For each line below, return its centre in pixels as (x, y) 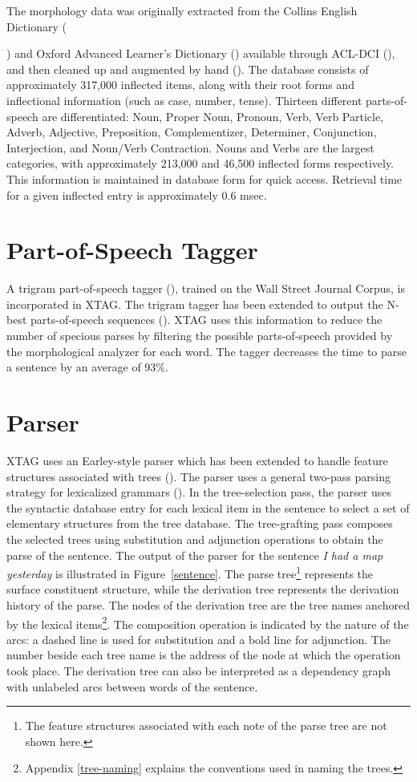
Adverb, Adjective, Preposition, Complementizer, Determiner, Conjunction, (192, 132)
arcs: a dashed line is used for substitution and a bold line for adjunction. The (198, 639)
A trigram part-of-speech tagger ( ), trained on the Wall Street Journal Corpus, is (206, 288)
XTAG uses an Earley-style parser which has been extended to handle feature (197, 460)
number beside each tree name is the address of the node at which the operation (204, 655)
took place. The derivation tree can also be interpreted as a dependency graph (199, 670)
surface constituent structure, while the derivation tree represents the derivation (203, 589)
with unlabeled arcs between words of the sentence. (132, 686)
